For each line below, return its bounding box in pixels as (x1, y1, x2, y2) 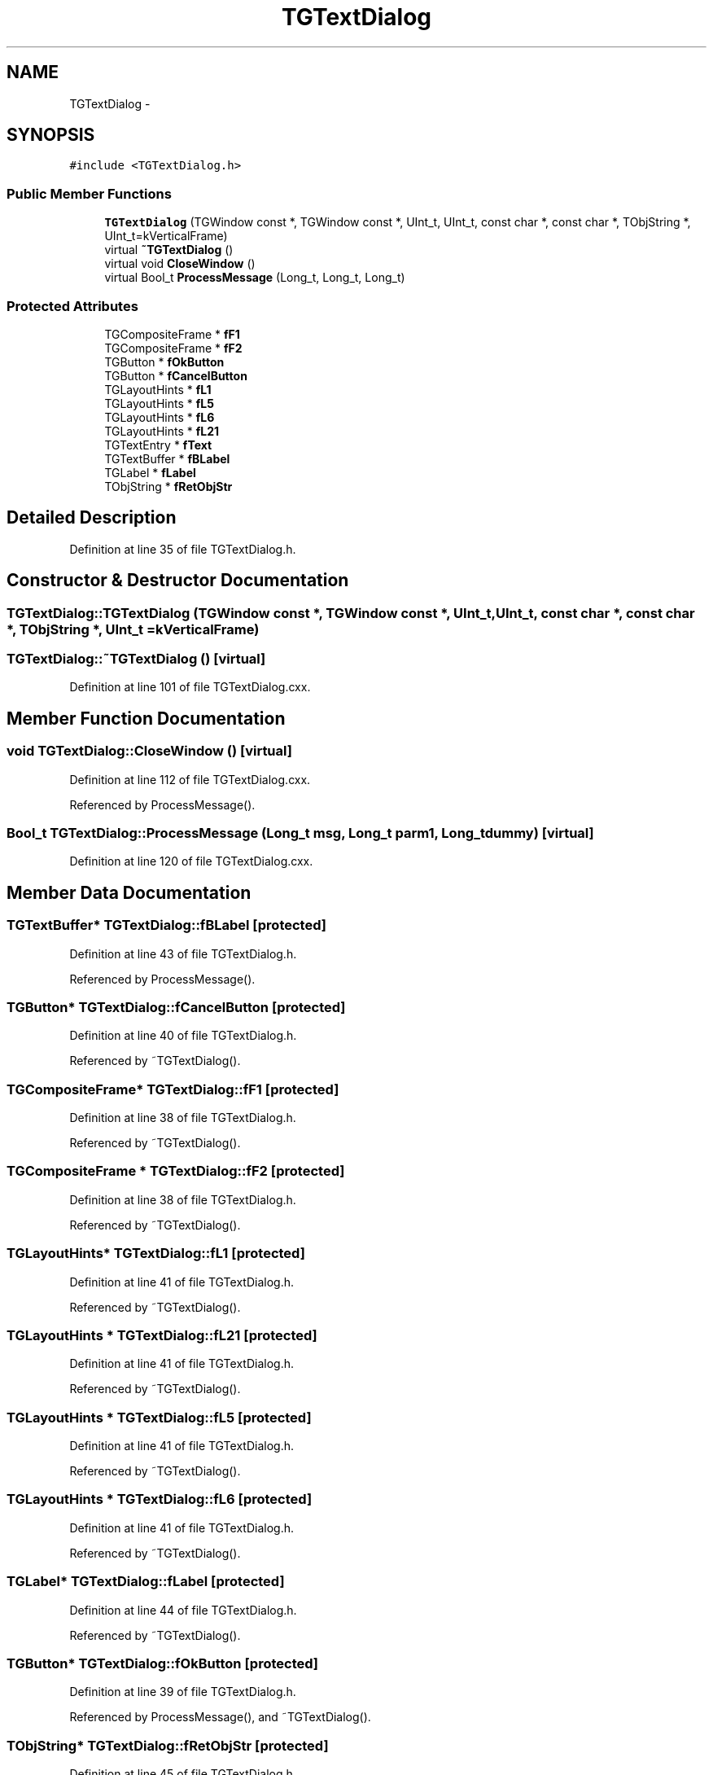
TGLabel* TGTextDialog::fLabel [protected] (7, 1573, 285, 1590)
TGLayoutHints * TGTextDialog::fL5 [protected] (7, 1409, 312, 1426)
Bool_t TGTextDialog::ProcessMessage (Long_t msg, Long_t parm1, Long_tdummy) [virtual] (7, 824, 594, 841)
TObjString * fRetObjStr (104, 479, 233, 493)
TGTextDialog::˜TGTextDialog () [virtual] (7, 651, 266, 667)
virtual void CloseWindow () (104, 256, 256, 271)
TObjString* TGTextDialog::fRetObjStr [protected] (7, 1737, 329, 1754)
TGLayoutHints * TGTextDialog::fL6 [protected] (7, 1491, 313, 1508)
